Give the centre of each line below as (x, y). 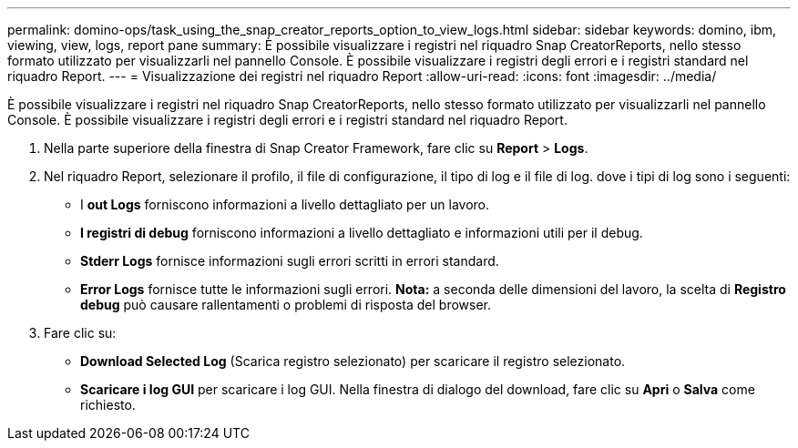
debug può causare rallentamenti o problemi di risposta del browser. (286, 305)
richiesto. (108, 405)
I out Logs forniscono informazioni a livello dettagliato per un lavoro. (285, 204)
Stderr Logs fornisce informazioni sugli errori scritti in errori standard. (290, 261)
